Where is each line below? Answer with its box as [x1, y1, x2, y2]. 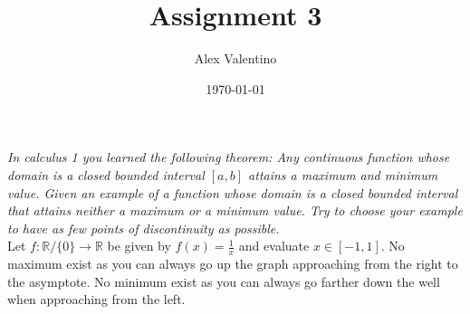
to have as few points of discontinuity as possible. [7, 218, 280, 237]
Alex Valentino [194, 49, 277, 68]
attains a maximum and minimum [248, 165, 438, 184]
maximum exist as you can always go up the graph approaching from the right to [7, 254, 458, 273]
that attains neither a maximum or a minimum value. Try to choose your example [7, 201, 463, 220]
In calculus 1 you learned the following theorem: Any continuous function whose [7, 147, 450, 167]
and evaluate [238, 236, 310, 255]
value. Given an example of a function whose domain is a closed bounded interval [7, 183, 458, 202]
